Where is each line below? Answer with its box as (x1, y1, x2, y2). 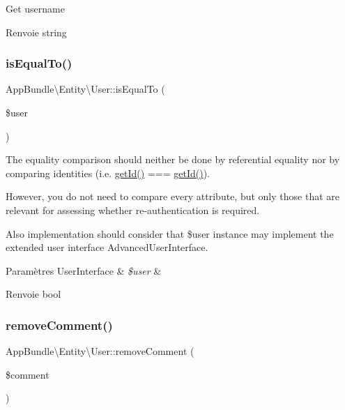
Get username (6, 1, 65, 15)
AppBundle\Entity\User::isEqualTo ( (6, 82, 165, 96)
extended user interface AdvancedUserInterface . (6, 240, 208, 255)
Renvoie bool (6, 287, 61, 301)
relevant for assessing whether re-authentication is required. (6, 202, 260, 217)
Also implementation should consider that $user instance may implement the (6, 226, 334, 241)
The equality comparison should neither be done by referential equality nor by (6, 152, 340, 167)
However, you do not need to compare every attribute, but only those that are (6, 189, 339, 204)
